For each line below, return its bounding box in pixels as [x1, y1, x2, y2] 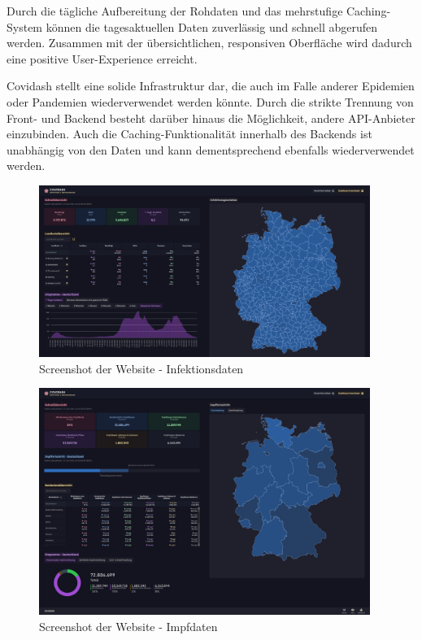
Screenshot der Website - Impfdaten [39, 617, 218, 634]
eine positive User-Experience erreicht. [7, 50, 198, 67]
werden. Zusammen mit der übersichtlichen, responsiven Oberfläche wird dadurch [7, 34, 412, 51]
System [7, 18, 43, 35]
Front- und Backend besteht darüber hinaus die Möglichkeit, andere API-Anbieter [7, 109, 415, 126]
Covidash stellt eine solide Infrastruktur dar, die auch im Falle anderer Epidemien [7, 77, 415, 94]
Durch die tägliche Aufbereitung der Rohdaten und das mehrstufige [7, 2, 343, 19]
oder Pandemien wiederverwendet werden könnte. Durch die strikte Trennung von [7, 93, 414, 110]
